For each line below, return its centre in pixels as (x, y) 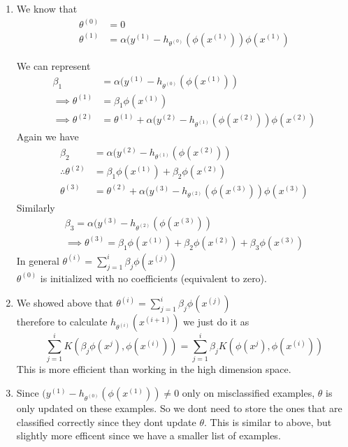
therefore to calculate (62, 322)
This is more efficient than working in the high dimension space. (154, 369)
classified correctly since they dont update (106, 422)
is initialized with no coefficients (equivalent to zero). (153, 278)
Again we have (48, 137)
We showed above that (65, 303)
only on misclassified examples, (248, 393)
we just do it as (216, 322)
